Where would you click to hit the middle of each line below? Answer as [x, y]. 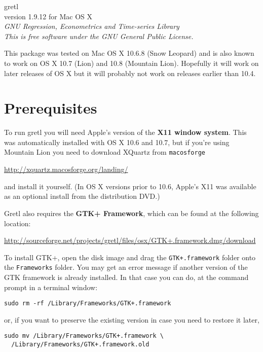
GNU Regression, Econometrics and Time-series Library [92, 26]
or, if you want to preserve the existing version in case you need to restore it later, [132, 319]
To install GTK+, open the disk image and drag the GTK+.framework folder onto [130, 257]
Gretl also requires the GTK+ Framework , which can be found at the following [131, 213]
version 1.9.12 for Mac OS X [48, 16]
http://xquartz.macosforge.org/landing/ [66, 169]
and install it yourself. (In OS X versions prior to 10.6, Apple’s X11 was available [130, 186]
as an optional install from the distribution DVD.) [82, 196]
